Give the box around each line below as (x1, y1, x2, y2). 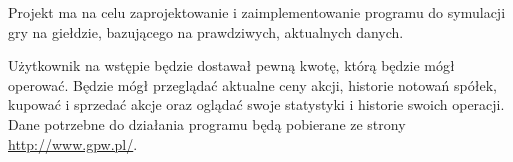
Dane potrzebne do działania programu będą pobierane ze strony (8, 113, 406, 134)
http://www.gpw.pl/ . (8, 133, 138, 154)
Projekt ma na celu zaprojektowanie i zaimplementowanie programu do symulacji (8, 2, 506, 22)
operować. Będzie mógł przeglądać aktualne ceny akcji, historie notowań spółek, (8, 74, 497, 95)
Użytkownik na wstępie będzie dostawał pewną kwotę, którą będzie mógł (8, 55, 455, 76)
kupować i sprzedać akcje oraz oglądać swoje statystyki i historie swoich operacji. (8, 94, 505, 115)
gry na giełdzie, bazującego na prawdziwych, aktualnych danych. (8, 21, 404, 42)
